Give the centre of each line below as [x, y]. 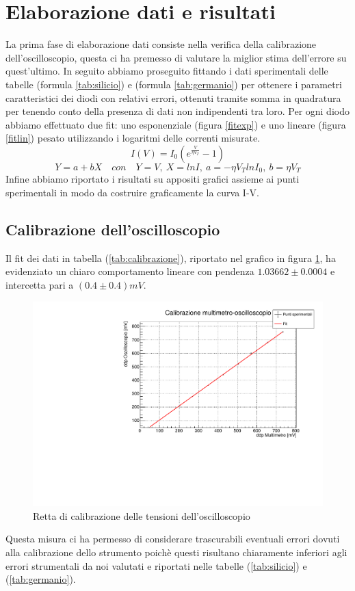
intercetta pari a [40, 284]
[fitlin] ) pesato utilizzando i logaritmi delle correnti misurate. [133, 138]
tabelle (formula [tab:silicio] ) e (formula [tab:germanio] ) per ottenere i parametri [174, 84]
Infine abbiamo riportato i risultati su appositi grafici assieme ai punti [153, 179]
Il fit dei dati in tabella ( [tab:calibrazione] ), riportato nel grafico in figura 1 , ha [171, 258]
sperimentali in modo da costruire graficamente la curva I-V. [132, 192]
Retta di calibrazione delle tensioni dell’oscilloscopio [142, 515]
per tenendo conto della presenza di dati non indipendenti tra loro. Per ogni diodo [177, 111]
